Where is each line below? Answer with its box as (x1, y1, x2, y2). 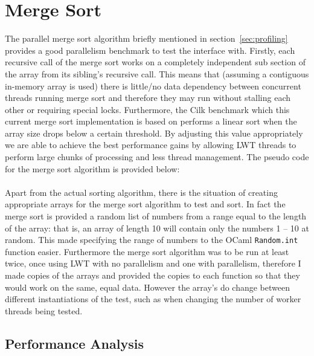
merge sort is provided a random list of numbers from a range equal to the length (5, 210, 307, 222)
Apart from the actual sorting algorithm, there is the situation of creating (5, 186, 278, 198)
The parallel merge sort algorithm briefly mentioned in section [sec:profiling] (5, 32, 288, 45)
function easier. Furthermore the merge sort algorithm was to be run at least (5, 245, 289, 257)
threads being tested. (5, 304, 83, 317)
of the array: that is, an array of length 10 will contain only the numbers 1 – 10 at (5, 221, 309, 234)
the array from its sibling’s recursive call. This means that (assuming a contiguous (5, 67, 309, 80)
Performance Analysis (5, 334, 144, 352)
